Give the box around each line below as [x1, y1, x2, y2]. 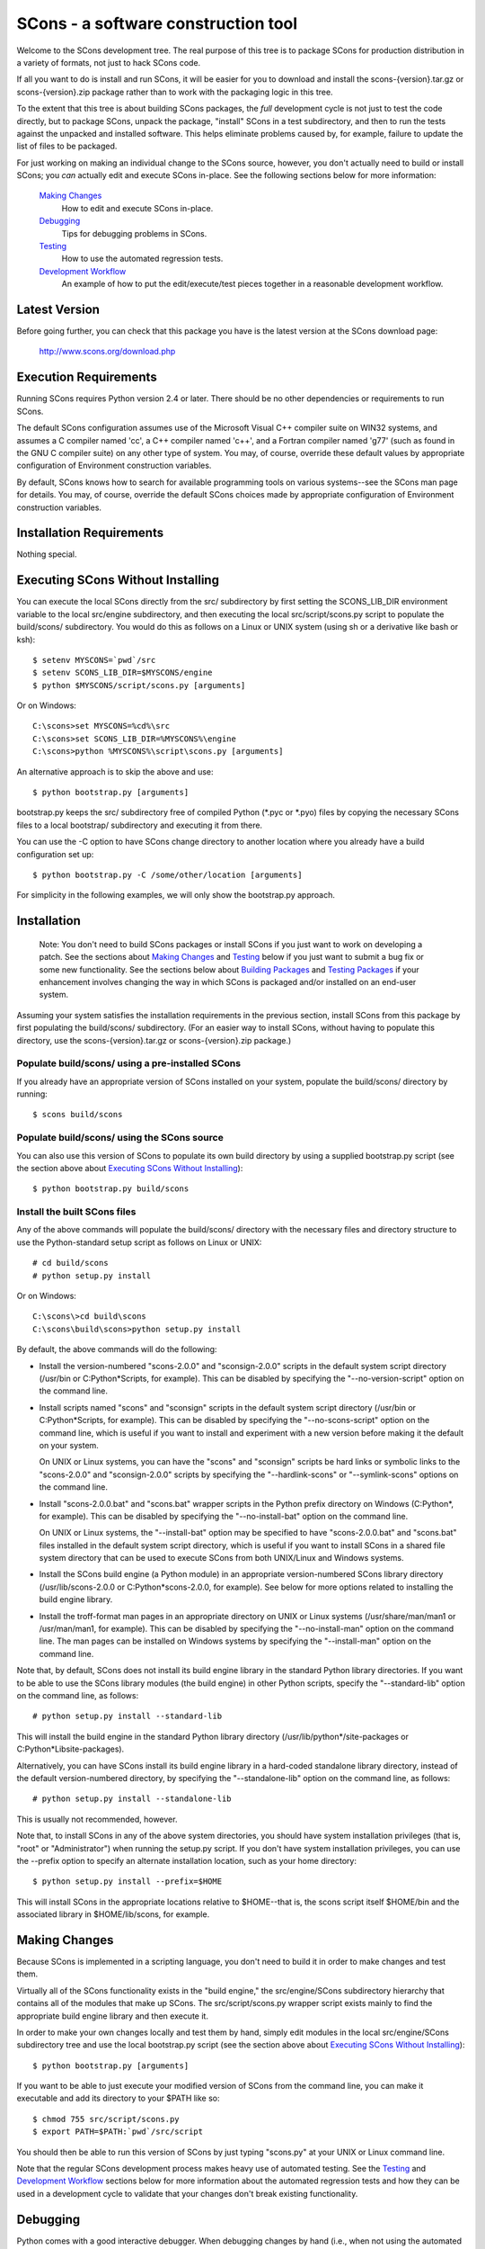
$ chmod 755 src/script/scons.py [32, 2114, 180, 2124]
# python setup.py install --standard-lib [32, 1711, 223, 1722]
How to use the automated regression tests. [61, 253, 224, 264]
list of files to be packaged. [16, 140, 118, 152]
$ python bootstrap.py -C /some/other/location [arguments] [32, 869, 303, 880]
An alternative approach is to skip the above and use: [16, 766, 215, 777]
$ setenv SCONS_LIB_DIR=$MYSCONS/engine [32, 668, 213, 678]
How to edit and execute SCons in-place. [61, 202, 214, 213]
